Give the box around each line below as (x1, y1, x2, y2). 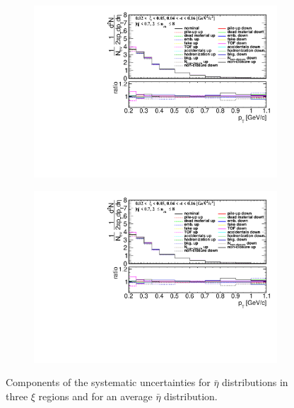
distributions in (222, 375, 288, 390)
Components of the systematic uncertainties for (6, 375, 211, 390)
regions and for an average (38, 389, 153, 403)
